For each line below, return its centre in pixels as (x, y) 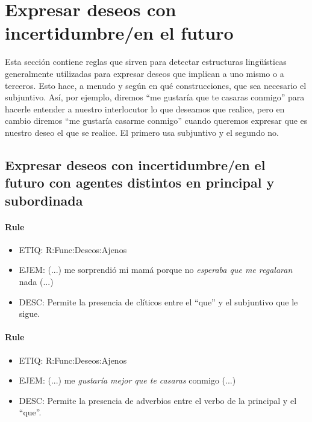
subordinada (44, 200)
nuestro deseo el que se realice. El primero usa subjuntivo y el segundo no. (142, 132)
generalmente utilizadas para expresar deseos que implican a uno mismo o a (145, 73)
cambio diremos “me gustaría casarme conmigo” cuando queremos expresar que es (156, 121)
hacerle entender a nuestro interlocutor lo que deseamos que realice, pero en (145, 109)
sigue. (30, 313)
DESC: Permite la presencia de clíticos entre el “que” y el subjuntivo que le (158, 301)
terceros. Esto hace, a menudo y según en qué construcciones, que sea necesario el (156, 85)
